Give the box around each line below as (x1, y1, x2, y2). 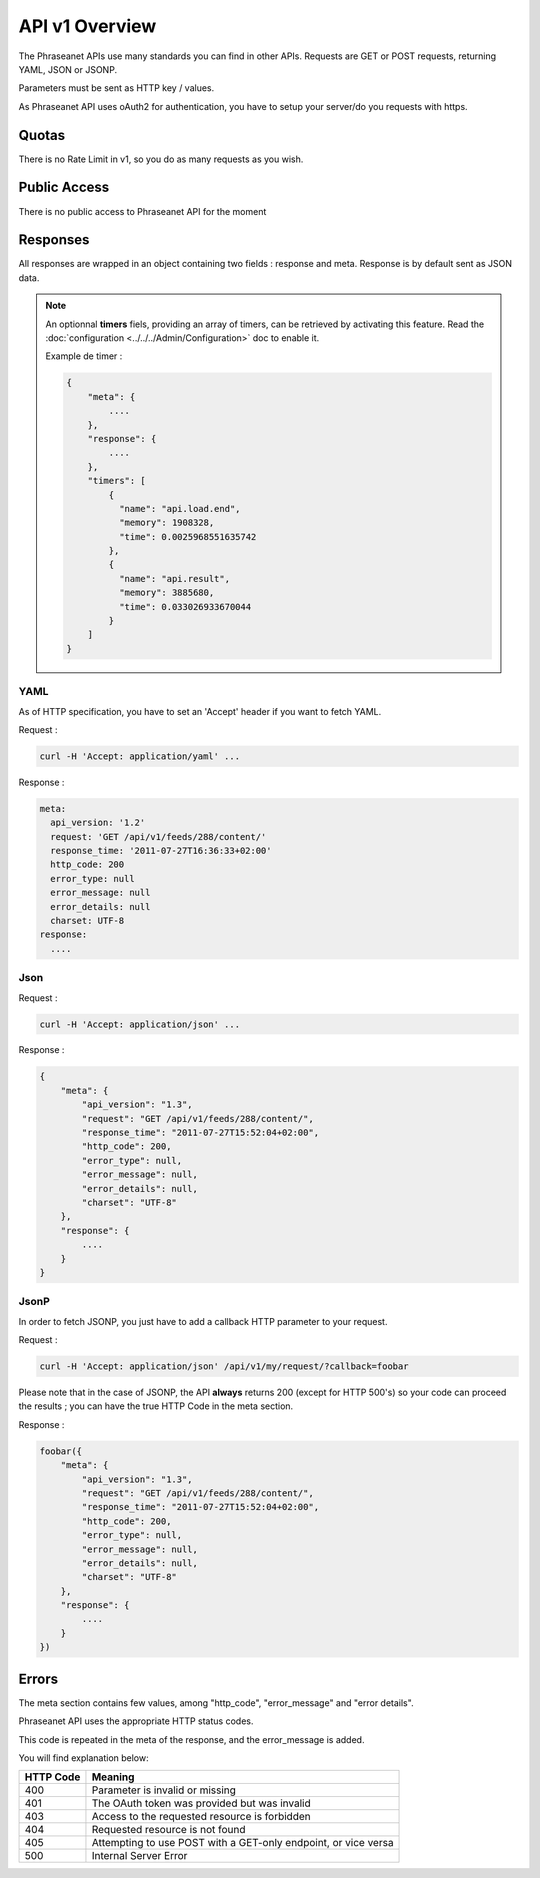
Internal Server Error (91, 1849, 188, 1863)
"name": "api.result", (118, 573, 230, 584)
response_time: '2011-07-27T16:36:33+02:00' (50, 845, 272, 857)
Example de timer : (45, 350, 123, 362)
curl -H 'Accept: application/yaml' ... (39, 750, 240, 762)
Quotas (18, 126, 66, 144)
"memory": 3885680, (118, 587, 215, 599)
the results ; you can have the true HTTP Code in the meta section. (18, 1400, 294, 1412)
